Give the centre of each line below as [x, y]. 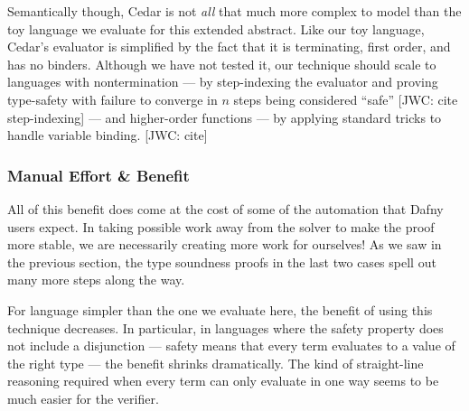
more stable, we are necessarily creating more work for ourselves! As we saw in [225, 244]
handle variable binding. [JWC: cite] [108, 135]
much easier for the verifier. [83, 398]
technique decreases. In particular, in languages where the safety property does [225, 327]
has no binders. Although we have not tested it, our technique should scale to [222, 64]
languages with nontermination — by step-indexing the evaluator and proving [223, 82]
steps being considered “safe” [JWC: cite [346, 99]
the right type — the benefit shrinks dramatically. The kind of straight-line [216, 363]
